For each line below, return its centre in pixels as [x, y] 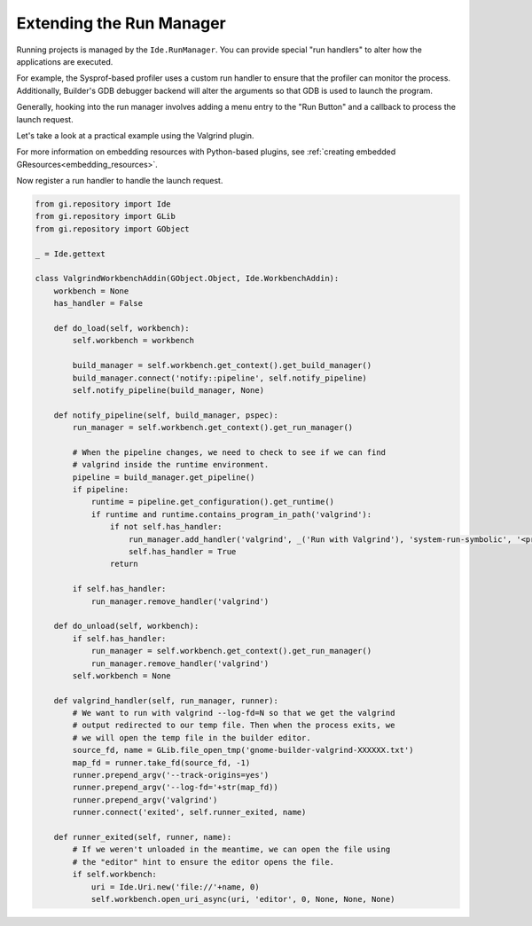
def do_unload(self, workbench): [126, 626]
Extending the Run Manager [121, 23]
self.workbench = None [122, 675]
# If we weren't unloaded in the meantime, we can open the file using [231, 850]
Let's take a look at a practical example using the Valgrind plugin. [135, 135]
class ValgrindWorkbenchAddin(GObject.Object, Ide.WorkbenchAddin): [187, 279]
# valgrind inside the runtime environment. [171, 465]
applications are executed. [65, 61]
